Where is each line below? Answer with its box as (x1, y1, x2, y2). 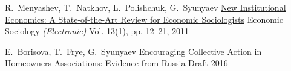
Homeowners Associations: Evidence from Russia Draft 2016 (5, 57, 228, 69)
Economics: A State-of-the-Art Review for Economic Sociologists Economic (5, 13, 283, 25)
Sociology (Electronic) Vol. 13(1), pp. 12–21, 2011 (5, 25, 189, 37)
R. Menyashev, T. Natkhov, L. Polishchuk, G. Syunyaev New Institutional (5, 1, 286, 13)
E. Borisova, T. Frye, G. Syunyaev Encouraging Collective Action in (5, 45, 262, 57)
